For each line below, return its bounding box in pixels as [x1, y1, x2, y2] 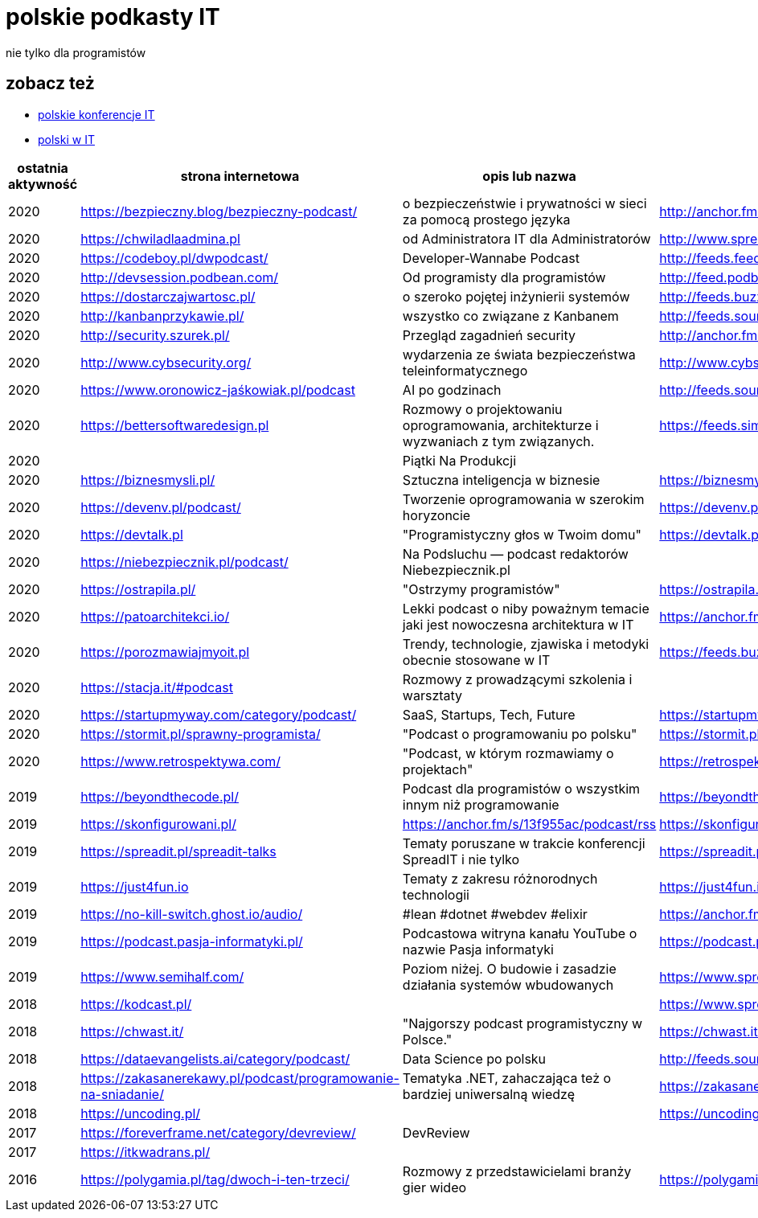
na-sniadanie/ [80, 1085, 164, 1102]
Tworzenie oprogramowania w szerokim [402, 490, 645, 507]
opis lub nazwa [482, 167, 576, 184]
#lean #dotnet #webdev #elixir [402, 905, 588, 922]
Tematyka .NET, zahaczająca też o [402, 1069, 612, 1086]
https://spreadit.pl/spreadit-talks [80, 843, 277, 859]
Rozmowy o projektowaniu [402, 400, 563, 417]
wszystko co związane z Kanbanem [402, 307, 619, 324]
